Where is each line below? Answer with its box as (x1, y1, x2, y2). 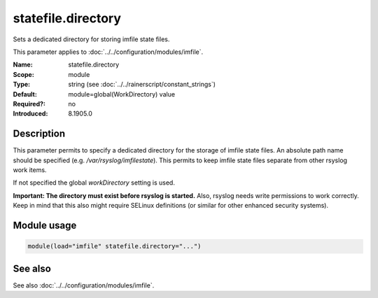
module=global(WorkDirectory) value (68, 90, 175, 98)
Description (13, 128, 66, 140)
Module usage (13, 219, 77, 231)
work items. (13, 165, 47, 174)
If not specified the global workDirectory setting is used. (13, 178, 175, 187)
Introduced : (13, 109, 48, 118)
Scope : (13, 70, 34, 78)
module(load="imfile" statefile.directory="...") (27, 242, 202, 250)
